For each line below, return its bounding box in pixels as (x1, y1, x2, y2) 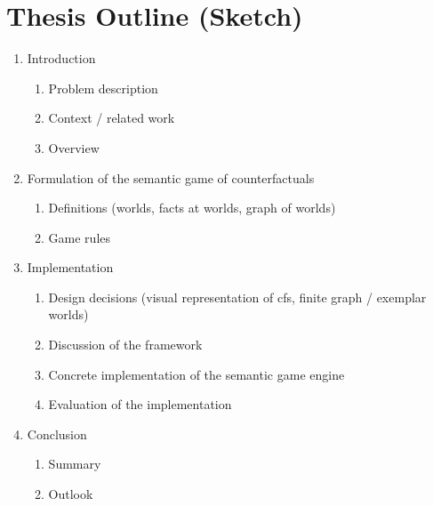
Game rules (48, 228, 111, 246)
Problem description (48, 78, 158, 97)
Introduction (27, 49, 96, 68)
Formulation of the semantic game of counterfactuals (27, 168, 315, 187)
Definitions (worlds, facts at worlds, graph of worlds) (48, 198, 336, 217)
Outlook (48, 485, 93, 503)
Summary (48, 454, 101, 473)
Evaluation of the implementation (48, 395, 232, 414)
